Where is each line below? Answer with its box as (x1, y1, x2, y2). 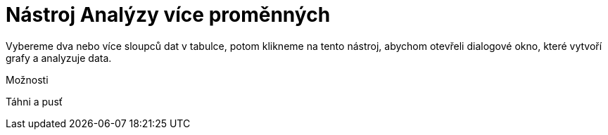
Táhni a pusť (6, 95, 63, 108)
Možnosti (6, 73, 49, 86)
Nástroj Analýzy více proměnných (6, 3, 331, 27)
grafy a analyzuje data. (6, 51, 112, 64)
